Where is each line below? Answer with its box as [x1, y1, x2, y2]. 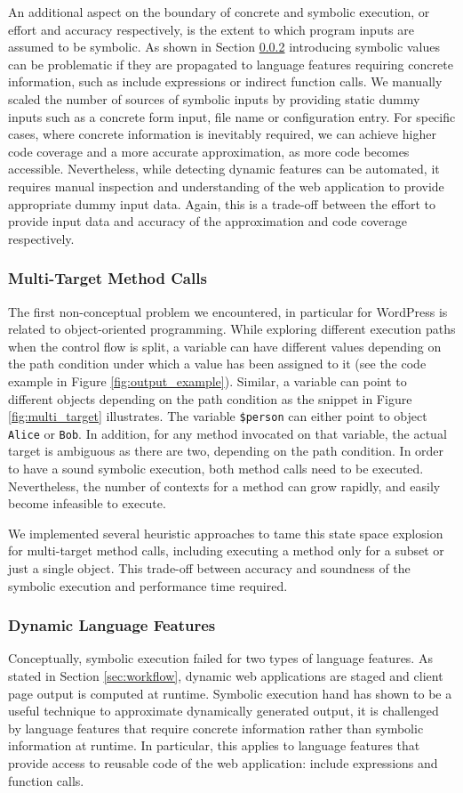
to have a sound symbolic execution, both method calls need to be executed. [8, 459, 424, 477]
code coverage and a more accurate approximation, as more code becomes [8, 142, 410, 160]
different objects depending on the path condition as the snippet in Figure [8, 389, 412, 408]
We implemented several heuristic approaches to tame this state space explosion [8, 523, 443, 542]
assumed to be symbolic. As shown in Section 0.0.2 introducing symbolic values [8, 37, 440, 56]
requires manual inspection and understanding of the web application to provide [8, 176, 444, 195]
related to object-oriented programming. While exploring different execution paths [8, 320, 456, 338]
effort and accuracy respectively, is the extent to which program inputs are [8, 20, 415, 38]
